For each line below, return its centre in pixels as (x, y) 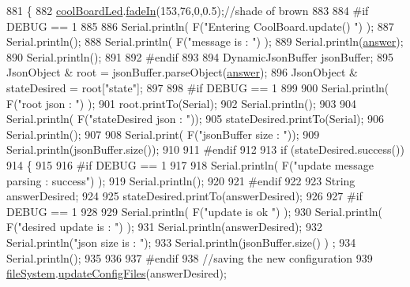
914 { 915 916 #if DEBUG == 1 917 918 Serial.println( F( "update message (190, 164)
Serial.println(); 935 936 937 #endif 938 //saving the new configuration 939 (190, 257)
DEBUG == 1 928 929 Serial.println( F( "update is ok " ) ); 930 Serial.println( (195, 211)
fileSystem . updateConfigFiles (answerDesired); (117, 273)
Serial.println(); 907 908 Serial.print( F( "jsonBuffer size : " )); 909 (163, 134)
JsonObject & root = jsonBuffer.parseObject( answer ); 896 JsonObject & (182, 72)
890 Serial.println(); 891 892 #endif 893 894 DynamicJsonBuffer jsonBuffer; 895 (200, 56)
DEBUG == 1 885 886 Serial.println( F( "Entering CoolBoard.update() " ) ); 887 (200, 26)
